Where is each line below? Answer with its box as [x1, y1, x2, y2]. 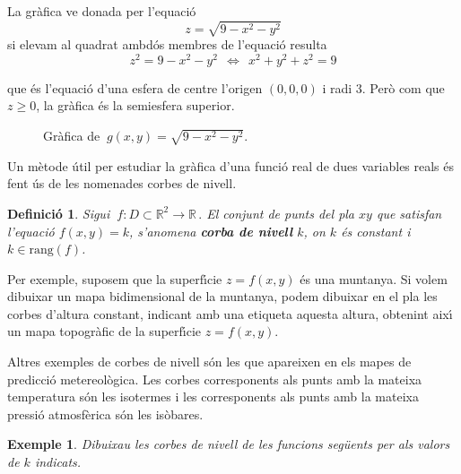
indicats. [34, 452, 82, 471]
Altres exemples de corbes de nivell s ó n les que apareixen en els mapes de [7, 352, 412, 371]
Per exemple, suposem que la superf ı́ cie [7, 269, 222, 288]
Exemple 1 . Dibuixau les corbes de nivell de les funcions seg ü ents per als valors [7, 435, 450, 453]
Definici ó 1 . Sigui [7, 203, 110, 222]
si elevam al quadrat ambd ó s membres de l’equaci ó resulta [7, 35, 327, 54]
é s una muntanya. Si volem [300, 269, 448, 288]
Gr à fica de [43, 126, 100, 144]
